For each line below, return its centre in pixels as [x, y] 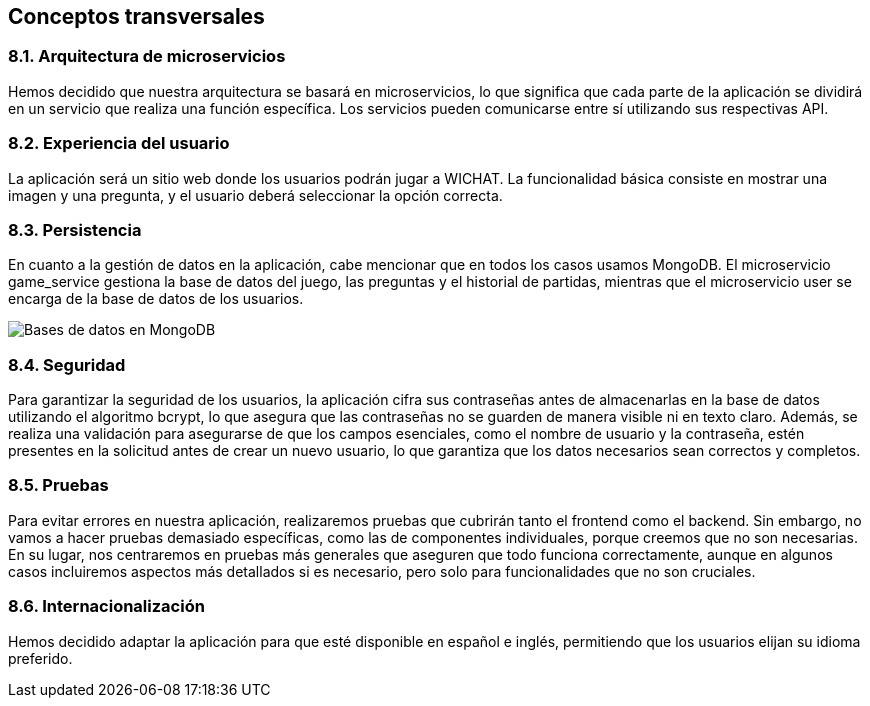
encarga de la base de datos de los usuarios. [156, 299]
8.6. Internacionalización [106, 606]
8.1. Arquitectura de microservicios [147, 56]
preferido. [40, 658]
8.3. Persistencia [75, 229]
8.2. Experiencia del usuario [119, 143]
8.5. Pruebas [58, 485]
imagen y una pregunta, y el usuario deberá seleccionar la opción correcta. [255, 195]
